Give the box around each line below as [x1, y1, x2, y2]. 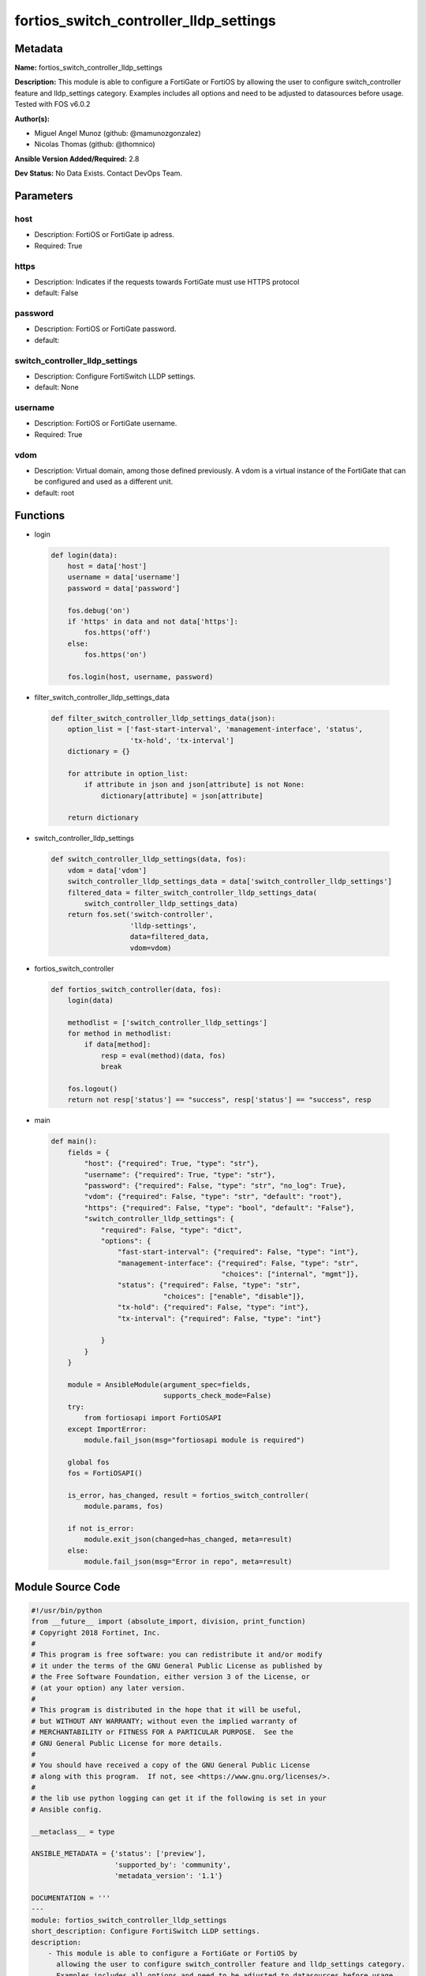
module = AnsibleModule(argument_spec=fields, [67, 1380, 252, 1389]
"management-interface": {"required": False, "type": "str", [117, 1258, 359, 1268]
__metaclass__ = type [31, 1827, 115, 1836]
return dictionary [67, 813, 139, 822]
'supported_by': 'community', [114, 1860, 232, 1869]
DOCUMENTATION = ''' [31, 1893, 110, 1902]
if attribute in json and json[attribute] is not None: [84, 780, 305, 790]
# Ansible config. [31, 1804, 103, 1814]
